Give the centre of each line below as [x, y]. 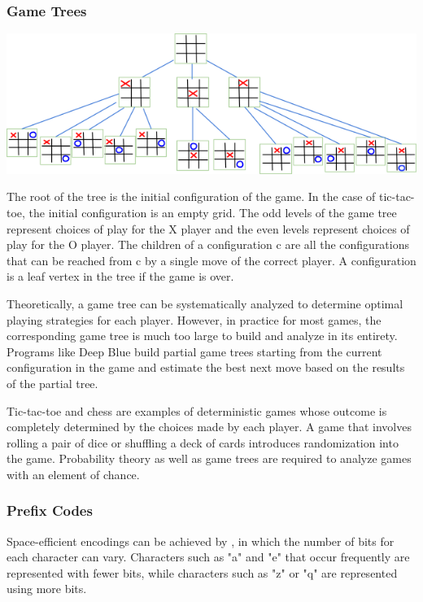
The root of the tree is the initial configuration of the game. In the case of [191, 196]
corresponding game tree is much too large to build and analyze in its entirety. [202, 336]
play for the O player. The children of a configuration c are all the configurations [208, 244]
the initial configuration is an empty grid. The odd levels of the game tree [213, 212]
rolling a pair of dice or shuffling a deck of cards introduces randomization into [203, 442]
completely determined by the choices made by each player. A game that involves [209, 427]
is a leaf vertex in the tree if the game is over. [120, 276]
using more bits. [47, 589]
